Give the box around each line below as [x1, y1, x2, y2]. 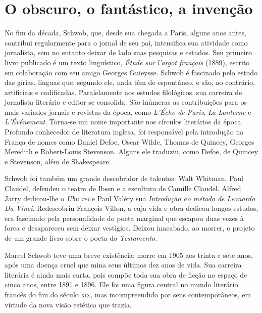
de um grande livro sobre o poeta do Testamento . [5, 233, 158, 243]
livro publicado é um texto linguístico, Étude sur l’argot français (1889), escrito [5, 57, 250, 67]
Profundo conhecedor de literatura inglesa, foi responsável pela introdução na [5, 126, 244, 137]
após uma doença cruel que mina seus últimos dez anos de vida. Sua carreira [5, 259, 242, 270]
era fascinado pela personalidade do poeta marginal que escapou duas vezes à [5, 212, 244, 223]
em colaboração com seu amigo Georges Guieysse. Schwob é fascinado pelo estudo [5, 67, 258, 77]
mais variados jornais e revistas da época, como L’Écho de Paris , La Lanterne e [5, 106, 251, 117]
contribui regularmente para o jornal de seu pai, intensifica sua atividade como [5, 37, 248, 48]
